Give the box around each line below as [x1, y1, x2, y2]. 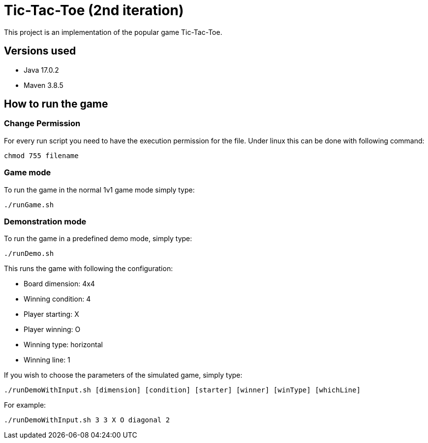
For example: [4, 401, 46, 410]
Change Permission [4, 118, 81, 129]
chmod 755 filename [4, 151, 79, 160]
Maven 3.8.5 [24, 81, 63, 89]
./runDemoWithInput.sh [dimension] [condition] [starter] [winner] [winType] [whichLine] [4, 386, 361, 394]
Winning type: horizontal [24, 340, 103, 349]
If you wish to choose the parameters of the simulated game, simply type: [4, 371, 243, 380]
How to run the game [4, 98, 108, 111]
